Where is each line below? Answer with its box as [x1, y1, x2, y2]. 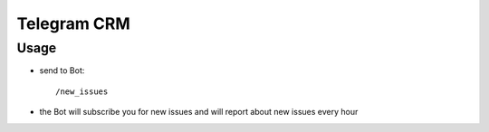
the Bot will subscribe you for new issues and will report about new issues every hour [39, 107, 359, 118]
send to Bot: [39, 65, 85, 76]
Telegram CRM [16, 14, 130, 33]
